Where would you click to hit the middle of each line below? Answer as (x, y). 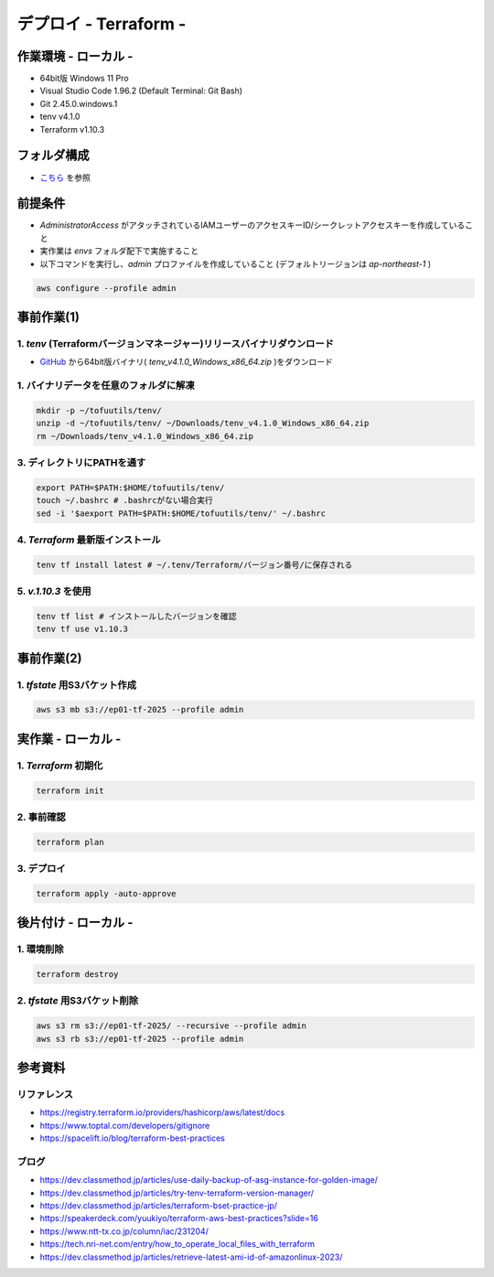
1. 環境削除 (40, 950)
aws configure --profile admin (107, 288)
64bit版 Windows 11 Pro (84, 79)
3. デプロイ (41, 869)
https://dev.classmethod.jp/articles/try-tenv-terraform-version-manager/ (177, 1193)
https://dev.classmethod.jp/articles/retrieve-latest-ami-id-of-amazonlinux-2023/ (191, 1257)
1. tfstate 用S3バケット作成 (77, 684)
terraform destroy (77, 975)
